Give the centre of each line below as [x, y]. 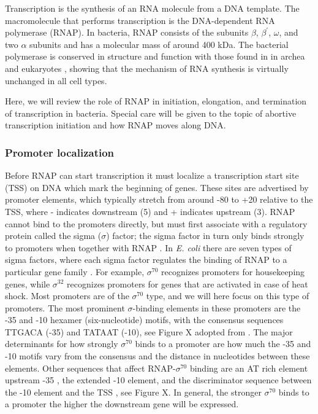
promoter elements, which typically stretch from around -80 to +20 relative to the [159, 199]
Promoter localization [60, 152]
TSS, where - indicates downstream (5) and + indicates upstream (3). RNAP [150, 211]
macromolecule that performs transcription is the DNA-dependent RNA [140, 20]
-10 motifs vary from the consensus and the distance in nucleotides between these [157, 356]
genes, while [28, 283]
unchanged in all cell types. [56, 80]
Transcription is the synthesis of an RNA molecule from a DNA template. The [152, 8]
